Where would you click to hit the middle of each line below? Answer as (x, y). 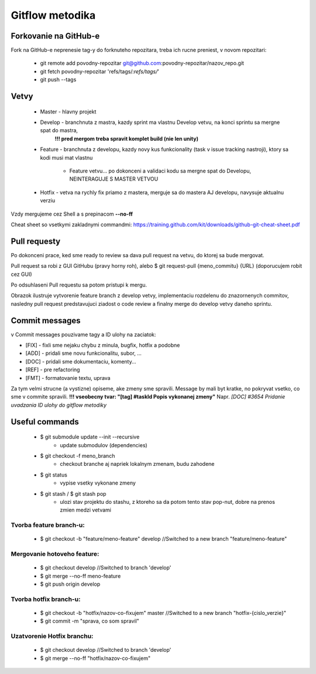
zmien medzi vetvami (85, 510)
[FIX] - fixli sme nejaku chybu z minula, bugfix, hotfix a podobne (103, 345)
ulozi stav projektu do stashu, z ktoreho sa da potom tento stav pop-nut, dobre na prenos (167, 502)
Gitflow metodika (53, 15)
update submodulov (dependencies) (104, 445)
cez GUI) (21, 274)
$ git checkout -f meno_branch (78, 456)
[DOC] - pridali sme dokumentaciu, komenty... (81, 361)
